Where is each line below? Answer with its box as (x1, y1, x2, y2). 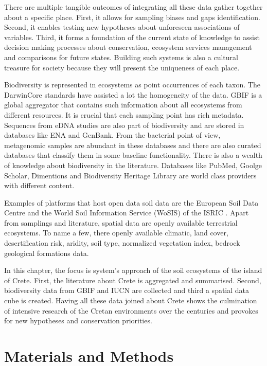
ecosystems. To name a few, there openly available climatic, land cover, (4, 227, 228, 238)
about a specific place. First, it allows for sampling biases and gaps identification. (4, 11, 260, 22)
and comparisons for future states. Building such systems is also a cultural (4, 51, 238, 62)
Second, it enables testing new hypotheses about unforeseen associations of (4, 22, 240, 32)
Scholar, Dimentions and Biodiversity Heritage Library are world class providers (4, 170, 257, 180)
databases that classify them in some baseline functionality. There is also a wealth (4, 150, 262, 160)
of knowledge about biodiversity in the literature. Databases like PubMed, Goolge (4, 159, 262, 170)
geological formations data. (4, 247, 89, 258)
